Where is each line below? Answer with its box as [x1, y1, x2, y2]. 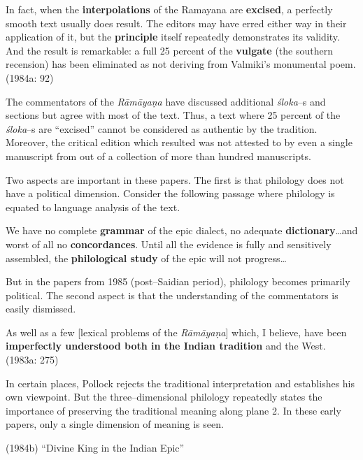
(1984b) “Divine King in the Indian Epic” [6, 440, 185, 455]
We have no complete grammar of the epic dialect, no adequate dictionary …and [6, 223, 358, 238]
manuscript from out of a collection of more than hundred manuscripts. [6, 148, 311, 163]
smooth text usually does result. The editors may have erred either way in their [6, 15, 347, 30]
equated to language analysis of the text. [6, 199, 180, 214]
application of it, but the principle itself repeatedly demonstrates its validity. [6, 29, 340, 44]
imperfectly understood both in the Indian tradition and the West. [6, 338, 326, 353]
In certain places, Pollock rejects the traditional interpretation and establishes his [6, 375, 355, 390]
